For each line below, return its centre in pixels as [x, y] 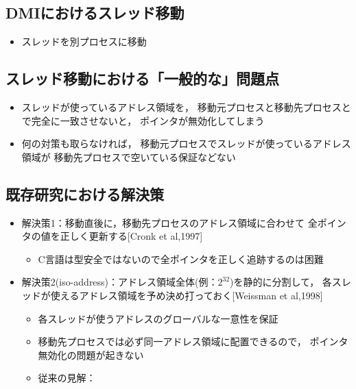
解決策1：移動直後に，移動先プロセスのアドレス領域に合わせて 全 [169, 222]
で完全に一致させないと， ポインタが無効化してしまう [143, 120]
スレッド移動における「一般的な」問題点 [142, 78]
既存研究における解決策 [85, 193]
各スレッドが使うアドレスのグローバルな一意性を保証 [158, 318]
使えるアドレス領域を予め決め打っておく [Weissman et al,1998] [187, 295]
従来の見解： [67, 378]
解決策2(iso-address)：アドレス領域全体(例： [120, 282]
